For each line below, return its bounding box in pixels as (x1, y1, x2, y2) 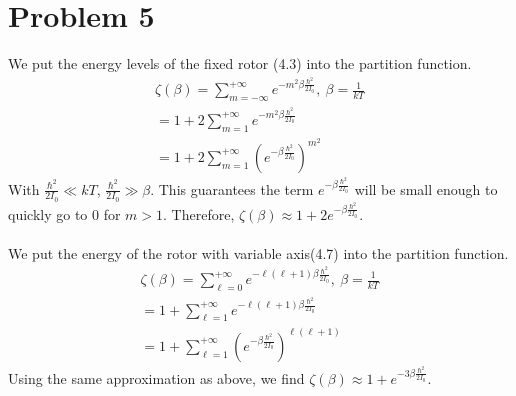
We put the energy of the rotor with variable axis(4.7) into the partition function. (8, 242, 509, 263)
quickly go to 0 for (8, 203, 121, 224)
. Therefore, (163, 203, 235, 224)
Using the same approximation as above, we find (8, 367, 305, 388)
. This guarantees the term (150, 178, 314, 199)
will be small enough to (354, 178, 498, 199)
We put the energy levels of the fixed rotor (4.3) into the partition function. (8, 53, 472, 74)
